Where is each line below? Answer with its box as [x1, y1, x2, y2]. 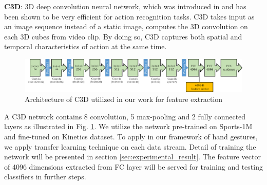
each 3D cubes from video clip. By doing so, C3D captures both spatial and [4, 31, 242, 42]
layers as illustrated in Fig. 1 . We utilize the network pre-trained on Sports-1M [4, 121, 253, 132]
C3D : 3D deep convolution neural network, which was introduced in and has [4, 1, 246, 11]
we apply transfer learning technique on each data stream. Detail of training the [4, 141, 256, 152]
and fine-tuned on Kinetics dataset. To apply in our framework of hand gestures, [4, 131, 258, 141]
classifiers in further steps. [4, 171, 86, 182]
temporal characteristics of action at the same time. [4, 41, 167, 52]
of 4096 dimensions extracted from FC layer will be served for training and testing [4, 161, 263, 172]
